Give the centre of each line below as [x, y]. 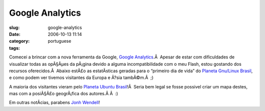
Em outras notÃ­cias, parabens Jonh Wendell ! [54, 103]
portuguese [59, 41]
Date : [15, 34]
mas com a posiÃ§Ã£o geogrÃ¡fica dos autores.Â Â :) [64, 94]
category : [19, 41]
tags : [14, 48]
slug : [14, 28]
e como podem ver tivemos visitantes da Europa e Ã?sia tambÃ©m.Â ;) [81, 78]
